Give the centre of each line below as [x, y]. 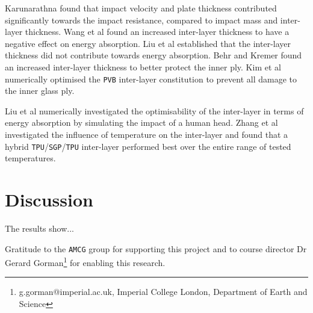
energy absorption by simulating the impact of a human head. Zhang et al [141, 122]
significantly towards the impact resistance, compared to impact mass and [141, 20]
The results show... [39, 228]
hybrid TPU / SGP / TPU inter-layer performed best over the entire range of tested [148, 146]
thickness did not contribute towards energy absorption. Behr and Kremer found [153, 55]
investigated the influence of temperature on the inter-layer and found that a [147, 134]
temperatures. [30, 158]
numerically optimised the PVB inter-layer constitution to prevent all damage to [151, 79]
